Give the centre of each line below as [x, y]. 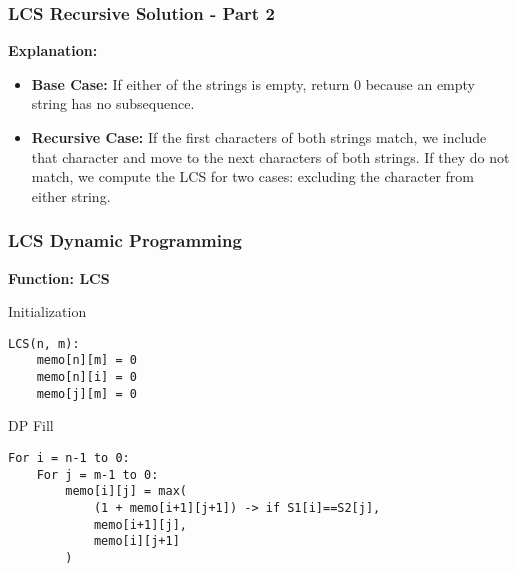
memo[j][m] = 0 [86, 393]
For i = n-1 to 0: [69, 458]
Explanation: [53, 50]
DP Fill [31, 425]
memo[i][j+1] [136, 541]
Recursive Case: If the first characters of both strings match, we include [259, 137]
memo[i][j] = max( [126, 491]
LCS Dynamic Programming [125, 240]
